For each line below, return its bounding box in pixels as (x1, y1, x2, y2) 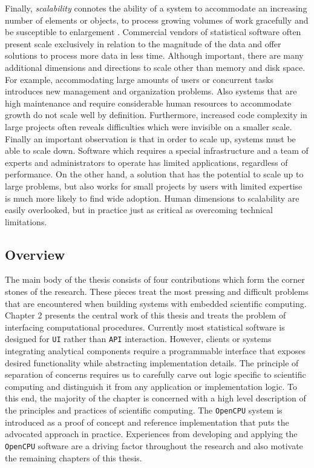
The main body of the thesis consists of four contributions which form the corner (5, 273, 305, 286)
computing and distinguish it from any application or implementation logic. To (5, 380, 297, 392)
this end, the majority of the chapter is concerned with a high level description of (5, 392, 306, 404)
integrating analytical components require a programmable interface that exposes (5, 344, 306, 357)
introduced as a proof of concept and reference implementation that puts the (5, 415, 289, 428)
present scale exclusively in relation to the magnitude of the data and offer (5, 37, 281, 50)
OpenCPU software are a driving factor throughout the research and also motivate (5, 439, 303, 452)
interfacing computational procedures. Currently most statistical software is (5, 320, 285, 333)
